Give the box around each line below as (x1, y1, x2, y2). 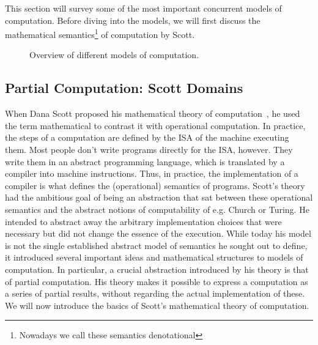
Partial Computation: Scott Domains (5, 78, 243, 97)
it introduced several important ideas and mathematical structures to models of (5, 251, 303, 264)
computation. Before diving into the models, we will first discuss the (5, 13, 261, 26)
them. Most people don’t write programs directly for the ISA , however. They (5, 143, 293, 156)
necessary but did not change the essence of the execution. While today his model (5, 227, 311, 240)
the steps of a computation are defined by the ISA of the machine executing (5, 131, 289, 144)
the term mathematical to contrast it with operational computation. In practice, (5, 119, 306, 132)
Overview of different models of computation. (29, 48, 199, 61)
